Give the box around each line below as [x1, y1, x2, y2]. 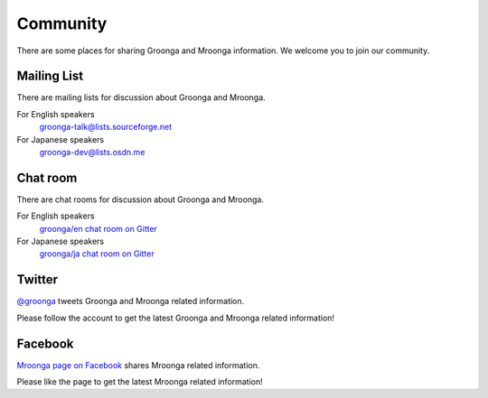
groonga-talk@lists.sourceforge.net [39, 122, 172, 133]
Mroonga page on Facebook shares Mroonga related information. [16, 359, 260, 370]
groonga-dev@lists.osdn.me [39, 147, 145, 158]
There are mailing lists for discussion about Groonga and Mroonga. [16, 92, 266, 103]
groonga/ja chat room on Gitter [39, 248, 155, 259]
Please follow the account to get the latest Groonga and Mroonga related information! [16, 312, 334, 323]
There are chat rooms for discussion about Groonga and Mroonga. [16, 194, 264, 205]
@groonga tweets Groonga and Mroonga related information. [16, 296, 245, 307]
